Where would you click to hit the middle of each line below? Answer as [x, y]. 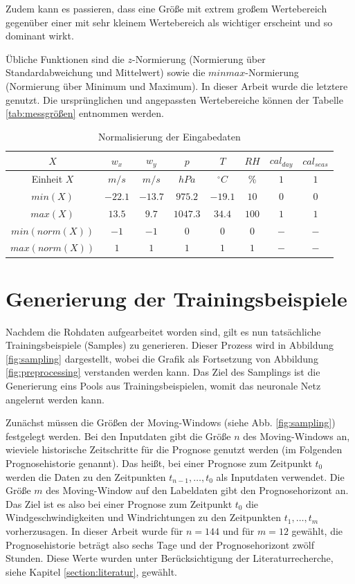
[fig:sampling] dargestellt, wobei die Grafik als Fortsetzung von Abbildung [162, 358]
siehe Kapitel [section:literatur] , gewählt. [91, 571]
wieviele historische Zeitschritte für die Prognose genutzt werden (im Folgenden [174, 449]
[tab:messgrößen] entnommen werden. [85, 113]
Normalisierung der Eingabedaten [169, 136]
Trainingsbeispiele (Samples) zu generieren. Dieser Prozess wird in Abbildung [170, 345]
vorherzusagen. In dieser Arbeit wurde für [94, 530]
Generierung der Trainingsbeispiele [176, 298]
